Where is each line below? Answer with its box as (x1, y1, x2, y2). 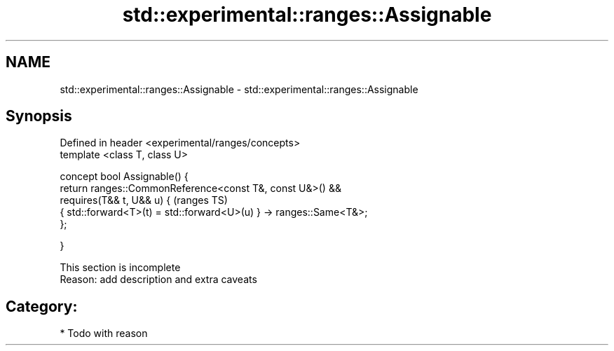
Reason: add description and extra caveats (60, 273, 257, 286)
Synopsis (6, 107, 72, 125)
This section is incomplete (60, 261, 181, 274)
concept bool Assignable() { (60, 170, 189, 183)
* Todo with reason (60, 327, 148, 340)
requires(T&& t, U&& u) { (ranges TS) (60, 194, 228, 207)
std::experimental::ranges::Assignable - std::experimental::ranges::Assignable (60, 83, 418, 95)
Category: (6, 297, 78, 315)
